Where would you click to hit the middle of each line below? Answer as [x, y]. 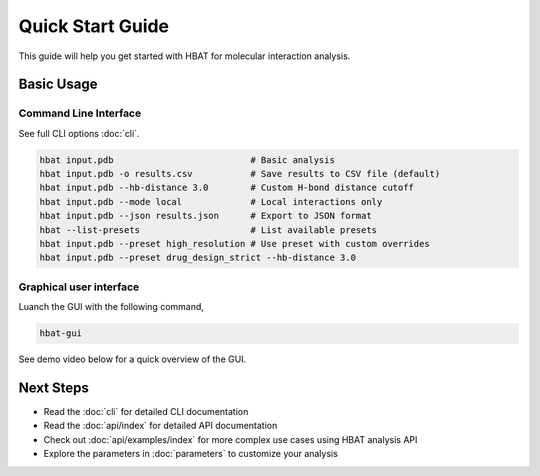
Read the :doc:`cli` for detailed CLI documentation [146, 412]
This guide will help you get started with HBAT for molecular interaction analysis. [184, 56]
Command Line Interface [80, 113]
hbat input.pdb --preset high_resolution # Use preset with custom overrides [234, 244]
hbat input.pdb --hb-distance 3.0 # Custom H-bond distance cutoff [227, 188]
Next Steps [53, 387]
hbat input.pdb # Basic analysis [187, 159]
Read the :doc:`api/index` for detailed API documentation [160, 426]
